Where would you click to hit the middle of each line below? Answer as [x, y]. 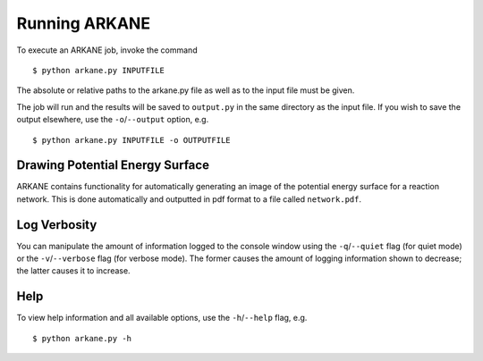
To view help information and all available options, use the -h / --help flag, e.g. [162, 318]
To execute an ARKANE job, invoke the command [107, 50]
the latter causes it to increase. [73, 271]
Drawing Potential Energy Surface [113, 165]
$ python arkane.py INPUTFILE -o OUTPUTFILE [132, 140]
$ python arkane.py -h [82, 338]
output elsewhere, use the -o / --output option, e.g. [113, 120]
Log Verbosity [57, 225]
